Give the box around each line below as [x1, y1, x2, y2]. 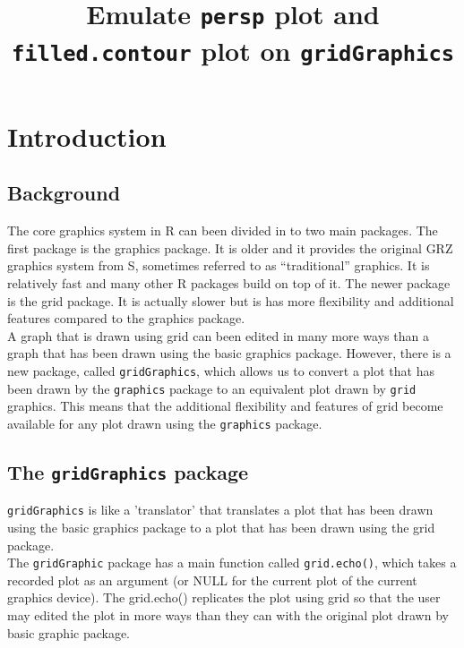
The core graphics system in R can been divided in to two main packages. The [7, 221, 438, 240]
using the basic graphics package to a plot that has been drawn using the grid [7, 517, 435, 536]
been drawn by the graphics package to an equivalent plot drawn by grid [7, 379, 417, 397]
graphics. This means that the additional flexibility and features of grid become [7, 396, 443, 415]
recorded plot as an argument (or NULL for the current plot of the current [7, 570, 417, 589]
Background [7, 179, 121, 207]
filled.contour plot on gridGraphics [11, 31, 455, 68]
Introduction [7, 117, 167, 154]
